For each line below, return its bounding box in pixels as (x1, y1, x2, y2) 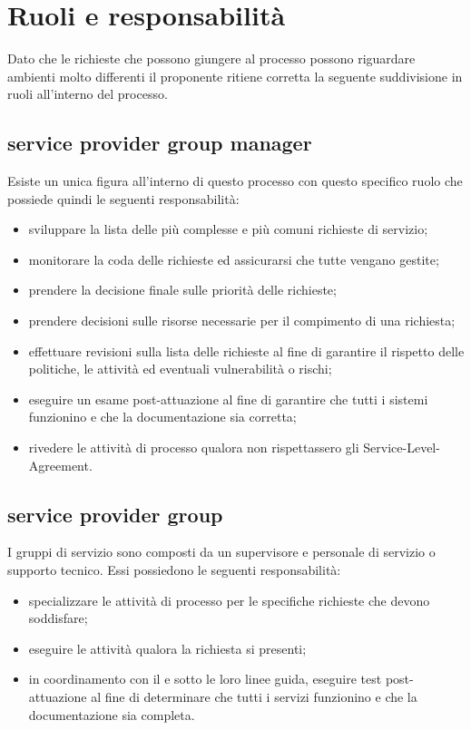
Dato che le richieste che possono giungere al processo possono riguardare (7, 49, 416, 68)
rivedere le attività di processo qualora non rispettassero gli (28, 438, 359, 457)
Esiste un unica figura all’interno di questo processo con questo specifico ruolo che (7, 171, 463, 190)
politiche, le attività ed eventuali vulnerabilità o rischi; (28, 359, 332, 378)
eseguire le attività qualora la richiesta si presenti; (28, 638, 307, 657)
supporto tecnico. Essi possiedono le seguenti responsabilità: (7, 560, 341, 579)
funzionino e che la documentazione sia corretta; (28, 407, 297, 426)
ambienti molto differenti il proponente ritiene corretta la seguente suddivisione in (7, 66, 463, 85)
